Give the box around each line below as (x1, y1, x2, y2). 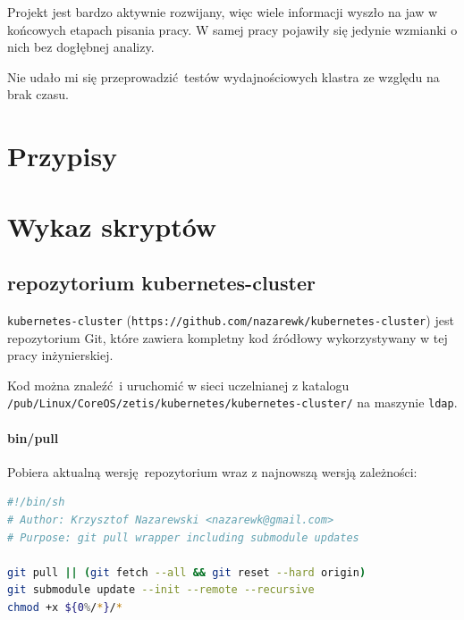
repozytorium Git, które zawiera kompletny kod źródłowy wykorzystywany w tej (7, 328, 448, 347)
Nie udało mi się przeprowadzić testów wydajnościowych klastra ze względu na (7, 67, 440, 86)
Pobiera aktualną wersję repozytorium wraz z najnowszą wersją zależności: (7, 462, 418, 481)
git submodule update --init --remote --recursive (7, 583, 315, 597)
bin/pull (7, 428, 59, 447)
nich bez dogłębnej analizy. (7, 38, 155, 56)
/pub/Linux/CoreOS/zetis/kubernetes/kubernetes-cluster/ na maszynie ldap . (7, 393, 458, 412)
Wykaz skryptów (7, 207, 217, 244)
